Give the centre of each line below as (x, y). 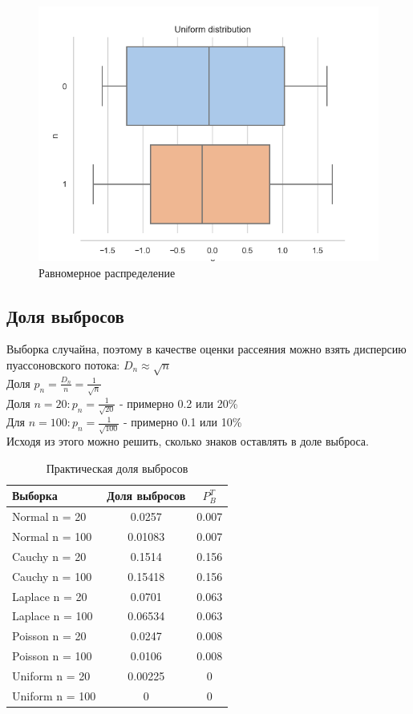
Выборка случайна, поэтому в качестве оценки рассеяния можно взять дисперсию (206, 349)
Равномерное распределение (107, 272)
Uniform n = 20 (51, 675)
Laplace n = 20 (50, 596)
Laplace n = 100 (53, 616)
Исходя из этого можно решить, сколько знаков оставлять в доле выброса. (188, 441)
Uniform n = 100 (54, 695)
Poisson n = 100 (52, 656)
